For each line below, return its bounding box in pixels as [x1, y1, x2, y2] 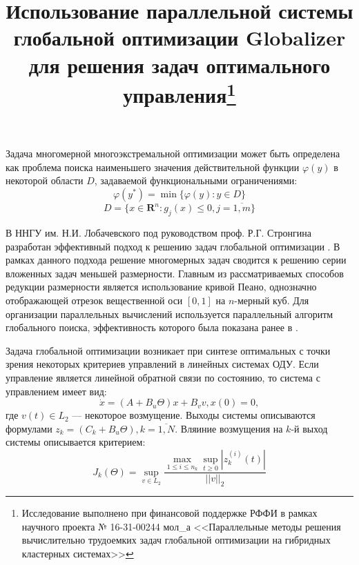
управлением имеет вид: [6, 384, 107, 398]
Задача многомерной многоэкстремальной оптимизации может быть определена [6, 146, 340, 161]
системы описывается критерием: [6, 435, 146, 449]
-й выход [291, 421, 328, 435]
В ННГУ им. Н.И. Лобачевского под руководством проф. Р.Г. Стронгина [6, 226, 311, 240]
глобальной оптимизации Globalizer [13, 23, 346, 52]
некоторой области [6, 173, 84, 188]
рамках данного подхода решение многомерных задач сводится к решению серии [6, 252, 347, 267]
